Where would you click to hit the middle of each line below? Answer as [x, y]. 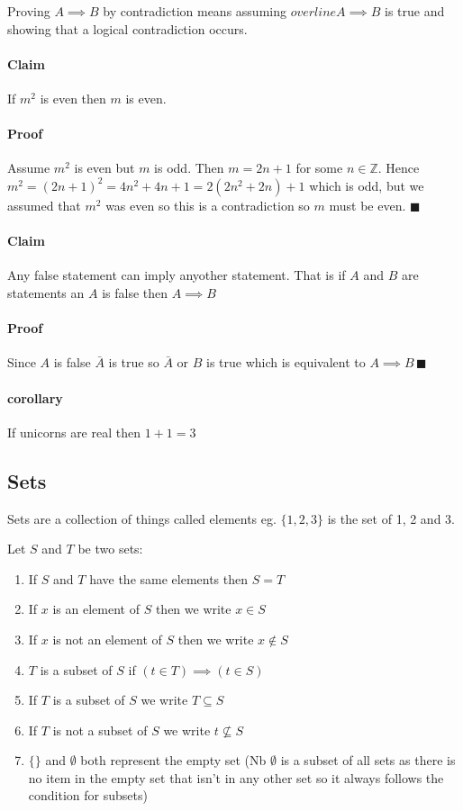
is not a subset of [100, 730]
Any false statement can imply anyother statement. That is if [177, 275]
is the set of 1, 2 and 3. [391, 518]
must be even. [368, 205]
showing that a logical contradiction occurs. [127, 28]
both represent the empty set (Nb [173, 760]
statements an [46, 292]
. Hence [399, 168]
